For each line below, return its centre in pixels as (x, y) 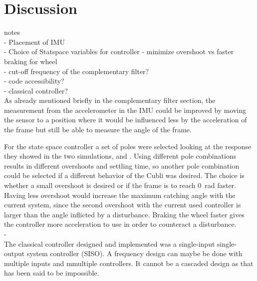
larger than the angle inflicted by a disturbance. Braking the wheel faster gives (124, 214)
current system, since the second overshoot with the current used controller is (123, 205)
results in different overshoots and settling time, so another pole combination (122, 165)
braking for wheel (31, 61)
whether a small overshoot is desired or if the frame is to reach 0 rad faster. (120, 185)
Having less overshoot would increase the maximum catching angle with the (120, 195)
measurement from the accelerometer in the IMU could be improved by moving (125, 110)
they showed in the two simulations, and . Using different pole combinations (120, 156)
